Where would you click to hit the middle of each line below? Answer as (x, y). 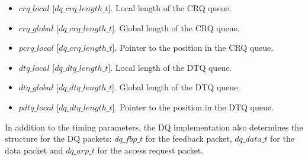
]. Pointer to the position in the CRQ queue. (193, 48)
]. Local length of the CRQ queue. (170, 8)
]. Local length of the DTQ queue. (170, 67)
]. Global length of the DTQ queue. (176, 87)
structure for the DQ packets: (58, 138)
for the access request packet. (150, 150)
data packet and (34, 150)
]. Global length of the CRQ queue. (176, 27)
